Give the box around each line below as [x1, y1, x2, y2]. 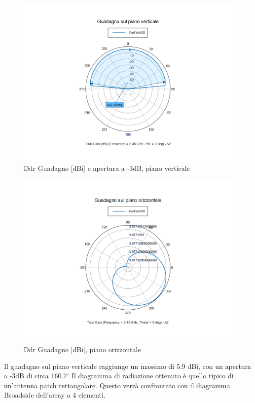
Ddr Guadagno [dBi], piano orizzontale [24, 344, 141, 354]
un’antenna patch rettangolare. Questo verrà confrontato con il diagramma [4, 380, 230, 390]
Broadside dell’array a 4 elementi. [4, 390, 106, 400]
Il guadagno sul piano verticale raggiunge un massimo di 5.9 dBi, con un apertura [4, 361, 252, 371]
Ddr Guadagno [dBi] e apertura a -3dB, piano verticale [24, 162, 190, 173]
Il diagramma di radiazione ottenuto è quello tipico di [71, 370, 234, 381]
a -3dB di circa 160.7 [4, 370, 67, 381]
